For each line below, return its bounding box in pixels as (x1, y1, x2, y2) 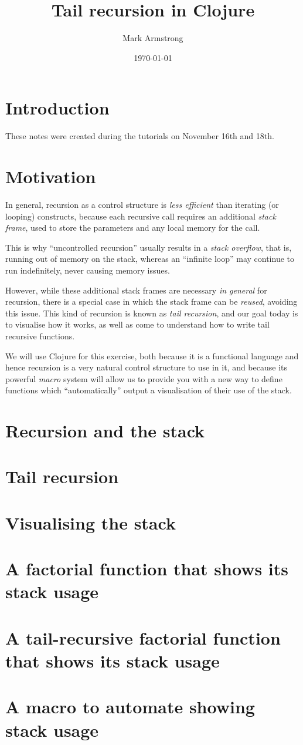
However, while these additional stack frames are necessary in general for (5, 284, 267, 296)
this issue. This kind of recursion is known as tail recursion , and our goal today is (5, 306, 298, 319)
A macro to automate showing (5, 695, 255, 719)
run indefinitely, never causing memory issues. (5, 264, 170, 276)
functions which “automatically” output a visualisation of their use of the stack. (5, 384, 292, 396)
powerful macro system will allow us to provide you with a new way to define (5, 372, 282, 385)
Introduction (5, 96, 110, 120)
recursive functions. (5, 329, 75, 342)
